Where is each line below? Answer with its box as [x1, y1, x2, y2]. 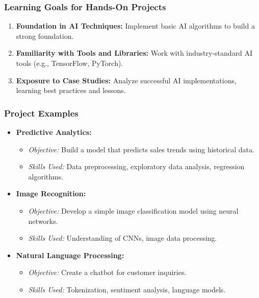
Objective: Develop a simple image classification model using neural [28, 205, 239, 216]
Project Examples [4, 106, 79, 119]
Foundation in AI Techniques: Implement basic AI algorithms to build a [16, 20, 255, 31]
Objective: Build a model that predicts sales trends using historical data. [28, 144, 254, 154]
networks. [28, 215, 58, 226]
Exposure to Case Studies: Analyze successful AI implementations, [16, 75, 237, 85]
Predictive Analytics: [16, 127, 92, 137]
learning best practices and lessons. [16, 85, 126, 96]
